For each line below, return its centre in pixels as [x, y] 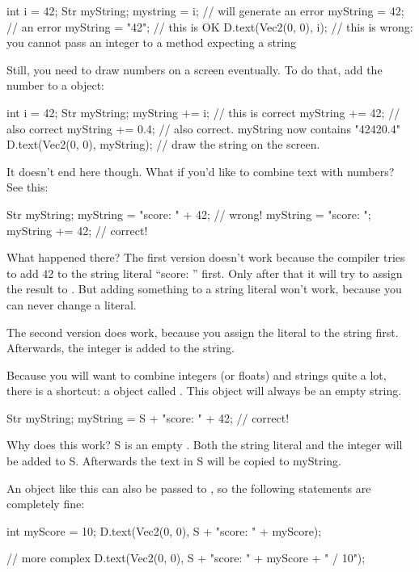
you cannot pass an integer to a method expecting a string [152, 42]
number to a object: [55, 85]
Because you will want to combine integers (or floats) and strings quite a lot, [197, 374]
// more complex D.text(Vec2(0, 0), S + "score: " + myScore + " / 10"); [186, 558]
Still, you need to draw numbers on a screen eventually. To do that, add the [195, 69]
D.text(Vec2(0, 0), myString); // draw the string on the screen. [163, 144]
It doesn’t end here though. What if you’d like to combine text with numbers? [201, 171]
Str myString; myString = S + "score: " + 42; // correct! [148, 417]
